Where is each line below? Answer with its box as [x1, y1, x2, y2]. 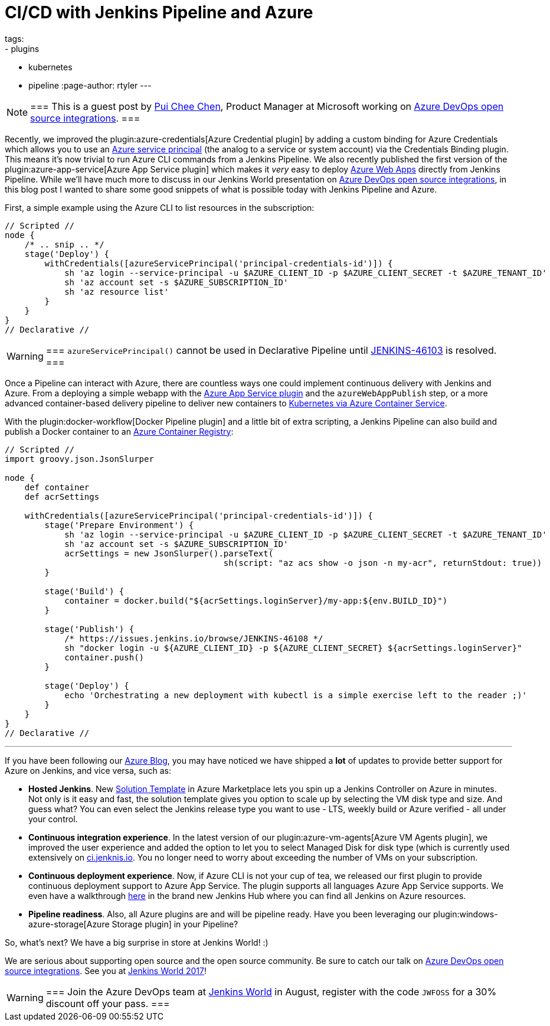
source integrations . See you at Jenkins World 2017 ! [5, 965, 207, 976]
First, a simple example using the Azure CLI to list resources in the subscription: [5, 202, 315, 213]
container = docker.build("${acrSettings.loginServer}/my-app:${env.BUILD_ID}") [64, 595, 448, 605]
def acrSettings [24, 491, 100, 501]
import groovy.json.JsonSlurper [5, 454, 154, 464]
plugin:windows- [433, 908, 498, 919]
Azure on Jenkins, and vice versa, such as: [5, 765, 171, 776]
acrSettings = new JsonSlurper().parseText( [64, 548, 274, 558]
